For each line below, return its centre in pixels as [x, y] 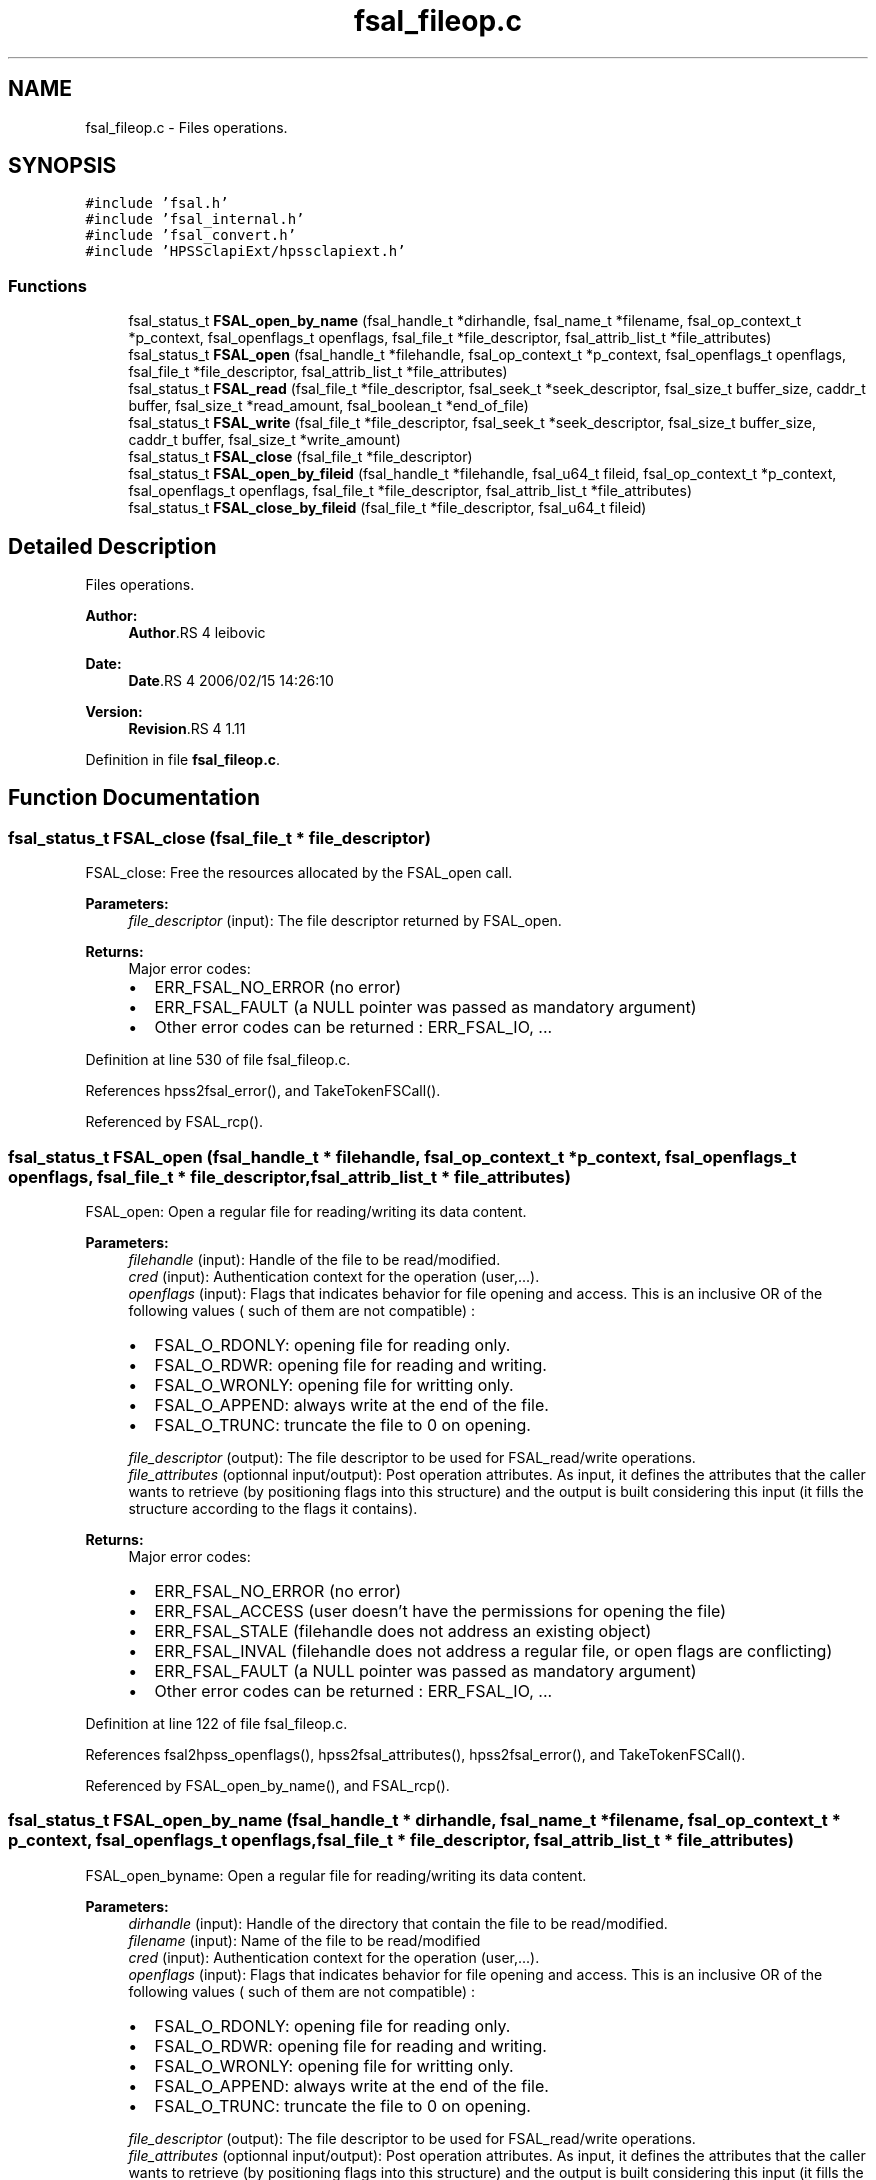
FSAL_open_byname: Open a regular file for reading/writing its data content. [336, 1875]
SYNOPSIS [62, 166]
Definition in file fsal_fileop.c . [183, 760]
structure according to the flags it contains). [273, 1508]
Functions [47, 285]
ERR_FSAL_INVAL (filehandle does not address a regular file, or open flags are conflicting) [493, 1651]
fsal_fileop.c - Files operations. [186, 127]
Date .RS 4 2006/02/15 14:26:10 [231, 681]
